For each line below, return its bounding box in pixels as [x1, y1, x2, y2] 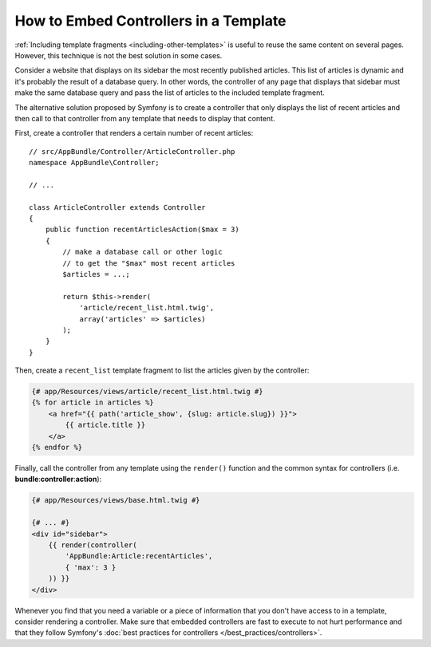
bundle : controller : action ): [14, 475, 102, 484]
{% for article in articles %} [31, 398, 155, 407]
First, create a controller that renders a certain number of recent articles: [14, 128, 254, 138]
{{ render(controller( [48, 540, 137, 550]
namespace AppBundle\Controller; [29, 158, 160, 168]
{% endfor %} [31, 443, 83, 452]
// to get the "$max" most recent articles [62, 258, 235, 267]
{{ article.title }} [65, 420, 146, 430]
